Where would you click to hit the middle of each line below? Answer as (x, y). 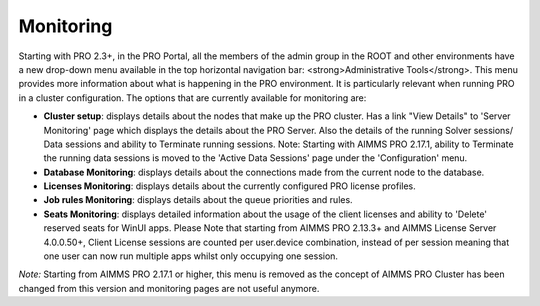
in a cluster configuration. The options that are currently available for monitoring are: (192, 97)
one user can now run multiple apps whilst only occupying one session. (191, 256)
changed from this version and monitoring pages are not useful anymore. (169, 288)
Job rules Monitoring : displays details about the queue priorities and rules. (198, 200)
